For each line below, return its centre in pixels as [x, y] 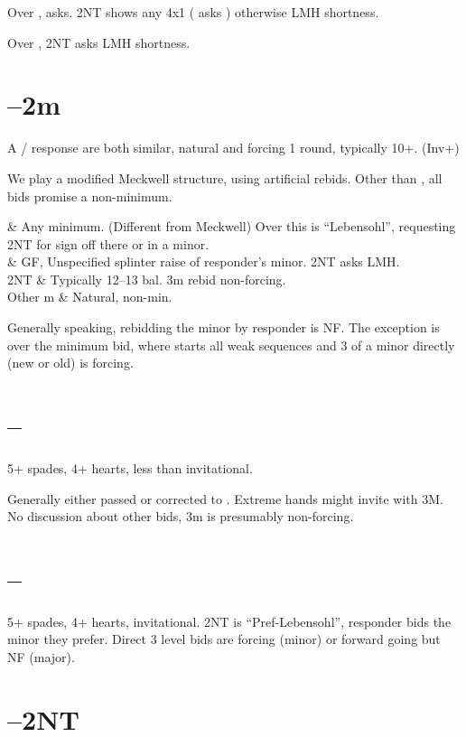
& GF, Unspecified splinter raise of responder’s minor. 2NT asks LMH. [204, 261]
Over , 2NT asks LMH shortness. [99, 42]
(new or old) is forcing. [70, 363]
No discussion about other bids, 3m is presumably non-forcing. [181, 516]
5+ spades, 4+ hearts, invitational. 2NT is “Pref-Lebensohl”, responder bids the [229, 621]
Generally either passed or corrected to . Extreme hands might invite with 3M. [225, 498]
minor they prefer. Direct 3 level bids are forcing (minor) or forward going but [224, 639]
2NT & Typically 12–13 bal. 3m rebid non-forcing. [147, 279]
